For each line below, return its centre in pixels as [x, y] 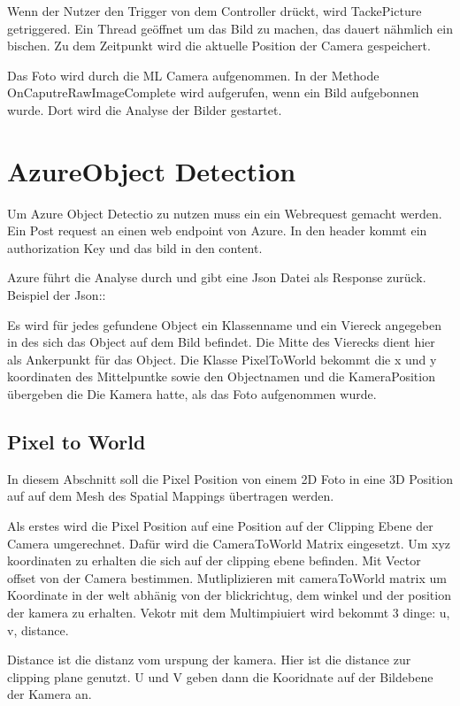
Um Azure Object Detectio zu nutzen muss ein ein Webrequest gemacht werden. [225, 213]
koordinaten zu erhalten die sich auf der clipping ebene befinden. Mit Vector [214, 560]
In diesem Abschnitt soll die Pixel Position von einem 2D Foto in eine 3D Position [230, 478]
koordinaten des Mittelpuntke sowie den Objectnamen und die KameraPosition [221, 376]
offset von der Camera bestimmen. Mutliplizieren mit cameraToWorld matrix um [227, 577]
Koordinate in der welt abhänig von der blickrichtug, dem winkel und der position [229, 595]
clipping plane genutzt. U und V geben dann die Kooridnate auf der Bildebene [220, 676]
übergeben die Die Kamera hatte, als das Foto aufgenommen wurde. [192, 394]
